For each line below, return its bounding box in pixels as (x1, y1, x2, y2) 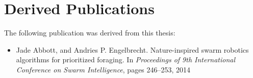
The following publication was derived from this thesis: (4, 27, 175, 38)
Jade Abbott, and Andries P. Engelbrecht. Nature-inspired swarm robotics (16, 44, 249, 55)
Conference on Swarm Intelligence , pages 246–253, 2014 (16, 64, 191, 74)
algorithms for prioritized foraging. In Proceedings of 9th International (16, 54, 236, 65)
